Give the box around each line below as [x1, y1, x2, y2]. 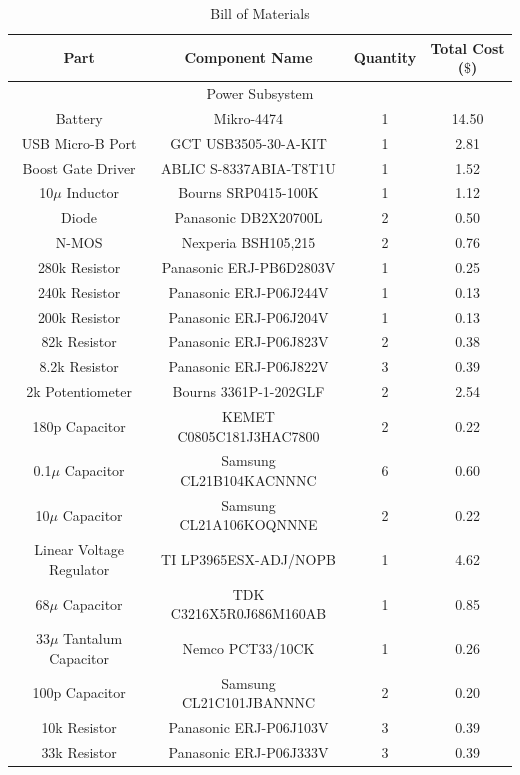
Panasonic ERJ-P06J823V [168, 331, 329, 352]
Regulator [49, 558, 110, 579]
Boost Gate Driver [22, 157, 136, 178]
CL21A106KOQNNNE [179, 514, 318, 535]
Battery [55, 107, 103, 128]
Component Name [184, 47, 313, 68]
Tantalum [63, 628, 123, 649]
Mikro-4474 [213, 107, 284, 128]
